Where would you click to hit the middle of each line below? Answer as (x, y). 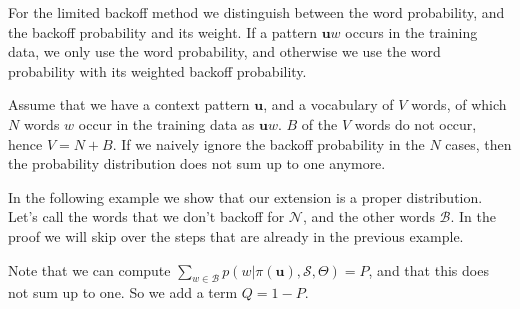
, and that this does (428, 269)
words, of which (459, 104)
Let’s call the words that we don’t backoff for (146, 216)
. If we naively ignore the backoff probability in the (268, 143)
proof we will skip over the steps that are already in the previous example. (236, 235)
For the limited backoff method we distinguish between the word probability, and (256, 12)
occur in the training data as (166, 123)
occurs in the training (411, 31)
